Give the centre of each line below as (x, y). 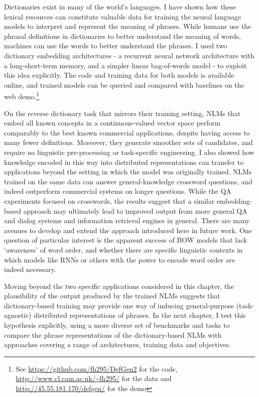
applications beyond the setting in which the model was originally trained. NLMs (128, 172)
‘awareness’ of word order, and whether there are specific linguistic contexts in (124, 249)
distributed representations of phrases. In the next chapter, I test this (140, 315)
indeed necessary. (30, 269)
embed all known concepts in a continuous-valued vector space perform (112, 123)
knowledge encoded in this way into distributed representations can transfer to (124, 162)
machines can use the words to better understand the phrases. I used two (116, 46)
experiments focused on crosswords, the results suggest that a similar (109, 200)
